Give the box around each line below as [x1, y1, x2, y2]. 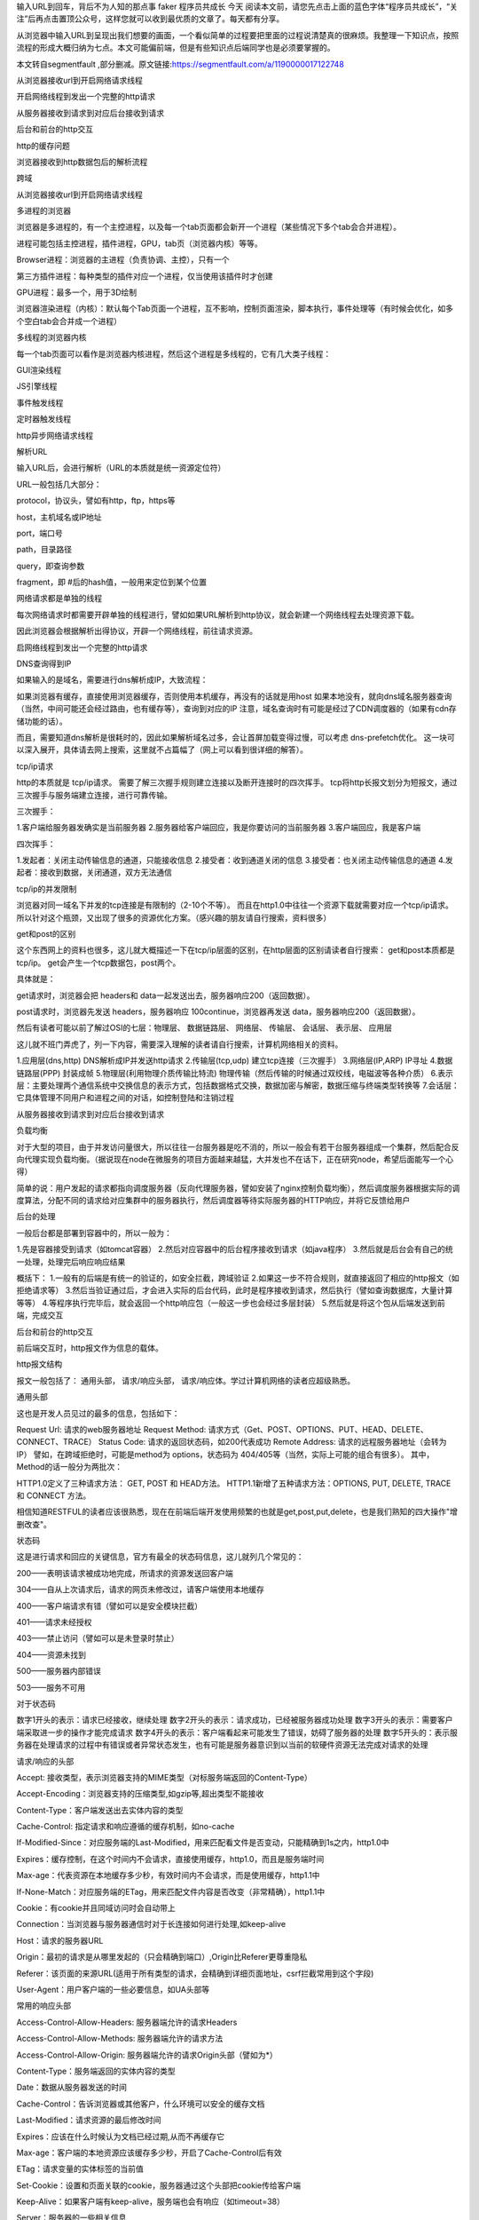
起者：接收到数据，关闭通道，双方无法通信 [16, 867, 172, 878]
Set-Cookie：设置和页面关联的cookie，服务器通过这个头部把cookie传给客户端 [16, 2180, 302, 2191]
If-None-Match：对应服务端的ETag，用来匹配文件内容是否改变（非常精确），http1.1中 [16, 1886, 326, 1897]
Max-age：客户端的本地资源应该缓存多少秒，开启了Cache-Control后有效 [16, 2147, 283, 2158]
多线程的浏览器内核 [16, 332, 87, 343]
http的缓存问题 [16, 140, 71, 151]
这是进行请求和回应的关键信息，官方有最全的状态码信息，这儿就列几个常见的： [16, 1551, 304, 1562]
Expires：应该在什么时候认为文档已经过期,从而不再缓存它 [16, 2131, 225, 2142]
